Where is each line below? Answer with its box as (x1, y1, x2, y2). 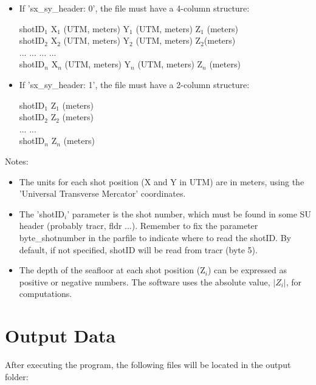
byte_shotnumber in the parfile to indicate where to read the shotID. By (19, 231, 291, 244)
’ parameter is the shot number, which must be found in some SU (67, 207, 311, 220)
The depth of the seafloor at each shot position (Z (19, 264, 205, 276)
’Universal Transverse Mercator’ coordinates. (19, 187, 186, 200)
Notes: (5, 154, 29, 167)
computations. (19, 287, 72, 300)
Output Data (5, 323, 116, 348)
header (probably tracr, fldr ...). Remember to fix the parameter (19, 219, 258, 232)
